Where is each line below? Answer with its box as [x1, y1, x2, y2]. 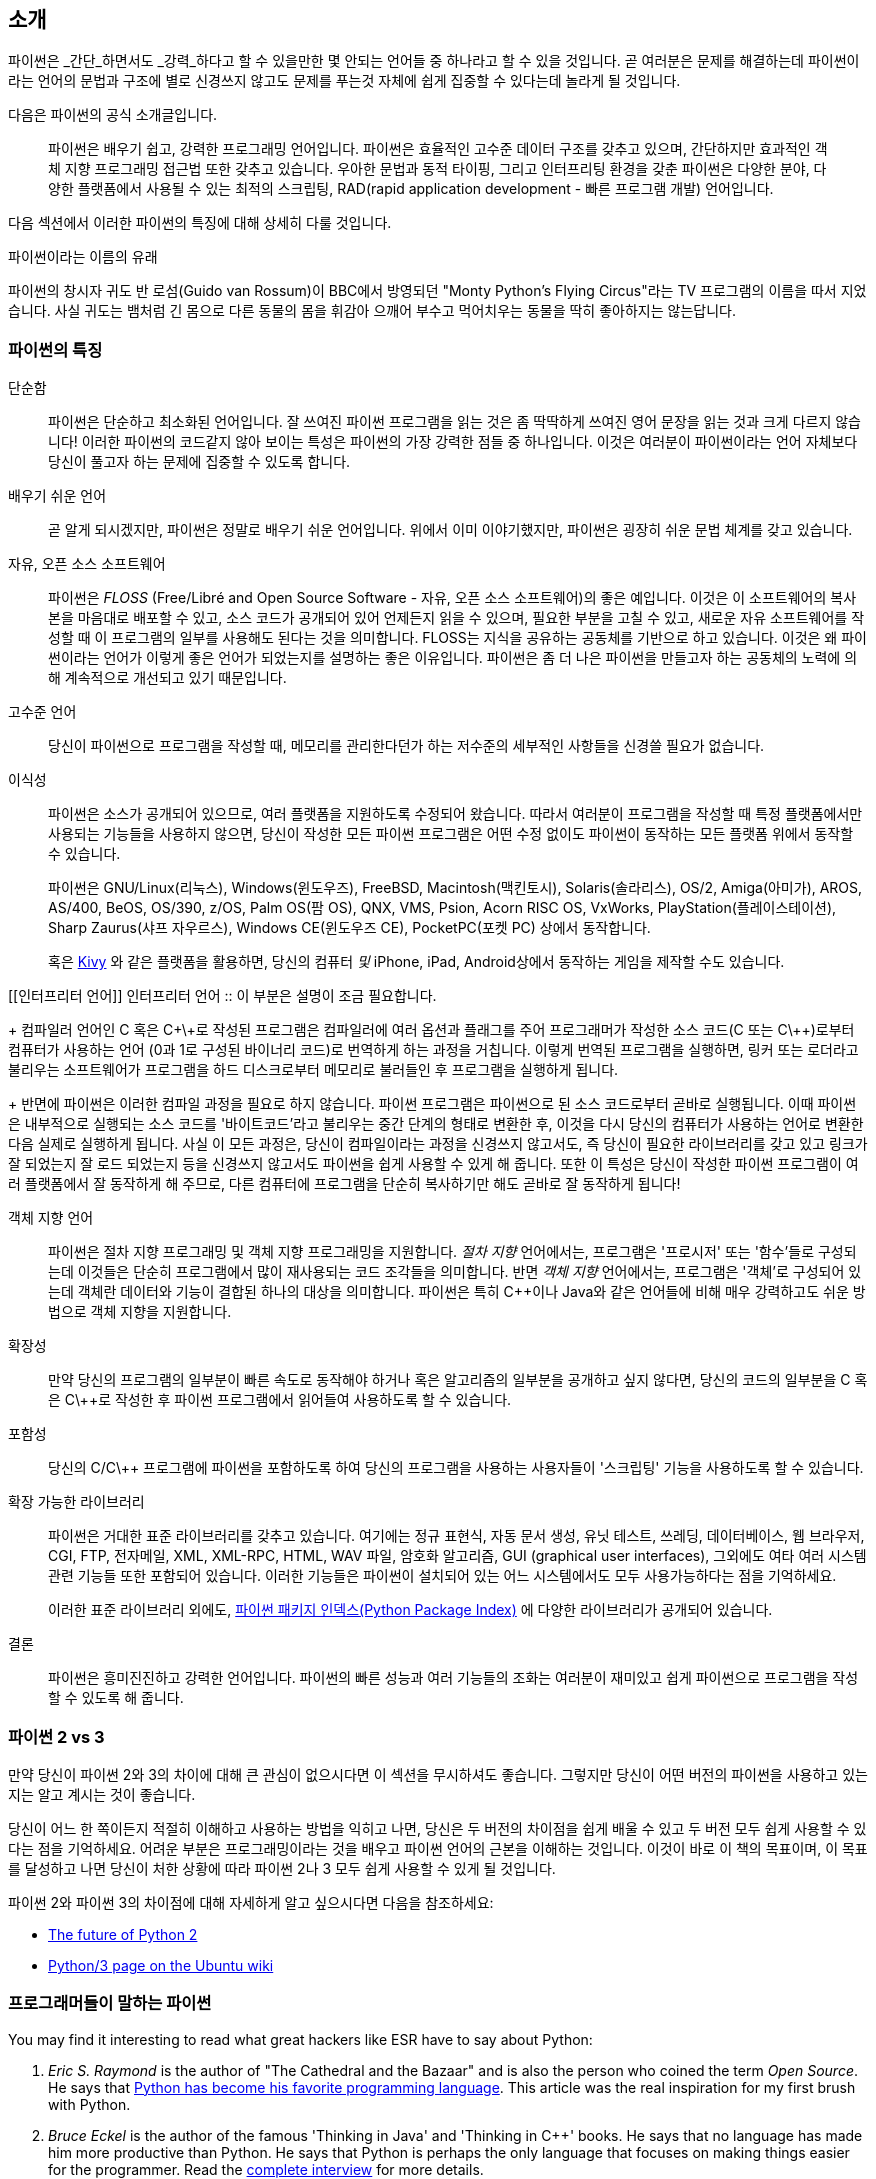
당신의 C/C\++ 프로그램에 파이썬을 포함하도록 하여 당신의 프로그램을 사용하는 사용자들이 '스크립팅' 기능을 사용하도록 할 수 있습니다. [48, 1459, 864, 1477]
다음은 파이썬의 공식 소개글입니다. [8, 106, 218, 124]
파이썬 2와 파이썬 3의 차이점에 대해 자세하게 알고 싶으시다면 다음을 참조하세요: [8, 1893, 494, 1911]
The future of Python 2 [48, 1925, 198, 1943]
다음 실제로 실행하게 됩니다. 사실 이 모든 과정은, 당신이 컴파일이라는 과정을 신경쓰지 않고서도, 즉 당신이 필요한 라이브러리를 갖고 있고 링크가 [8, 1135, 868, 1153]
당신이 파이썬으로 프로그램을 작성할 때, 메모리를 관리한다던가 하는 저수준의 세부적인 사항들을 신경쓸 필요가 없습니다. [48, 737, 765, 755]
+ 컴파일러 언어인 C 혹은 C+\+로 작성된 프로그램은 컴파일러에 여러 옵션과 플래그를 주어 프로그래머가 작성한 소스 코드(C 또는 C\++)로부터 [8, 1021, 855, 1039]
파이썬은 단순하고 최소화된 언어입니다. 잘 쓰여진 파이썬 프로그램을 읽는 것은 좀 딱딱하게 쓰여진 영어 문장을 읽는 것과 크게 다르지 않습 [48, 413, 862, 431]
